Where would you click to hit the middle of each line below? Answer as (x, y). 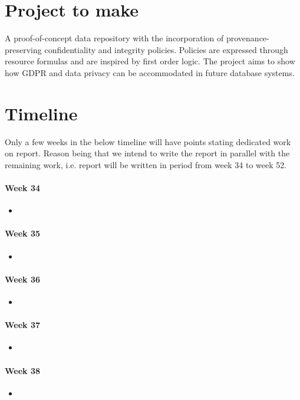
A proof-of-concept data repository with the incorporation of (114, 38)
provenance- (248, 38)
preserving (23, 49)
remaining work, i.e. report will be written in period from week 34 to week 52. (146, 164)
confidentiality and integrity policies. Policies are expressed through (166, 49)
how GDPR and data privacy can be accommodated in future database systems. (150, 72)
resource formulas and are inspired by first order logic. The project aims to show (150, 61)
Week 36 (23, 279)
